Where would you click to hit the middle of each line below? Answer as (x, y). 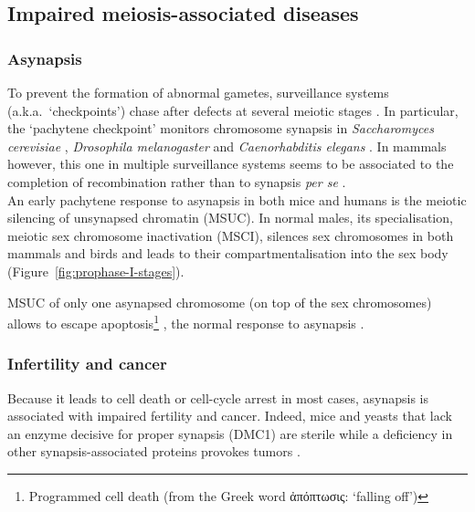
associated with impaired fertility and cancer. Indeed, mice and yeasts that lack (230, 416)
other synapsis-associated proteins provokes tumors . (154, 451)
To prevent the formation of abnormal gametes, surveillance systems (198, 92)
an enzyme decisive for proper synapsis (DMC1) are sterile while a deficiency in (230, 433)
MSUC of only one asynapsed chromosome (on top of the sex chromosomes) (220, 302)
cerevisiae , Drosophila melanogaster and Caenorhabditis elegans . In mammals (227, 146)
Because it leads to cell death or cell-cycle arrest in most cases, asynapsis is (218, 397)
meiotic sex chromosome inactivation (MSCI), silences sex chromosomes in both (231, 235)
